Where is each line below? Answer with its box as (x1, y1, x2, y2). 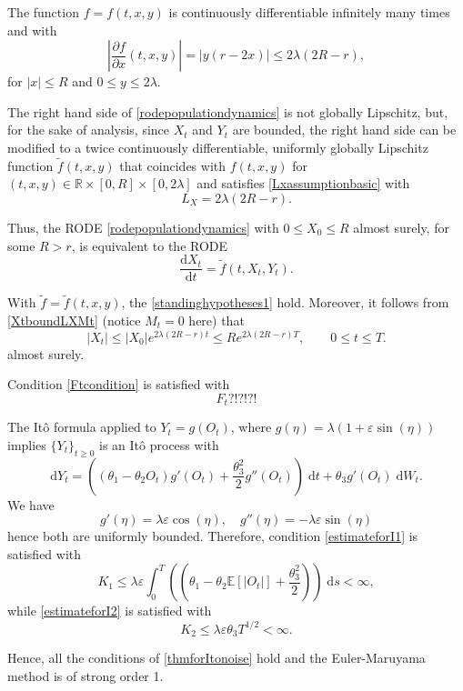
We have (7, 495, 55, 514)
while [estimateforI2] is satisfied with (7, 601, 212, 620)
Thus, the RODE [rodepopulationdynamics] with (7, 217, 279, 236)
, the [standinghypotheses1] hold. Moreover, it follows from (121, 293, 449, 312)
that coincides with (119, 155, 226, 175)
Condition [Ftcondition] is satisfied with (7, 375, 230, 394)
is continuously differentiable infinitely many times (168, 3, 450, 21)
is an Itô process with (99, 435, 219, 454)
